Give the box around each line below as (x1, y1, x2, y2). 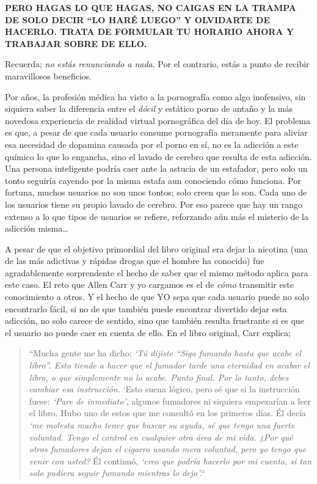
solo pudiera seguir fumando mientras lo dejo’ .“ (29, 466, 206, 479)
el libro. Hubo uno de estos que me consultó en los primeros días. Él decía (29, 406, 306, 419)
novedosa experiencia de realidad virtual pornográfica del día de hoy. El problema (5, 114, 310, 127)
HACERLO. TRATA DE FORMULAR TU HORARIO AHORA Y (5, 25, 294, 38)
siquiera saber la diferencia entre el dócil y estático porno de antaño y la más (5, 102, 293, 115)
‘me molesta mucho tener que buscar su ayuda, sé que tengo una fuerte (29, 419, 295, 431)
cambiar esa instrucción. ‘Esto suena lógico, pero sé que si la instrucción (29, 383, 300, 395)
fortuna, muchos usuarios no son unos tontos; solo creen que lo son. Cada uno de (5, 186, 307, 199)
